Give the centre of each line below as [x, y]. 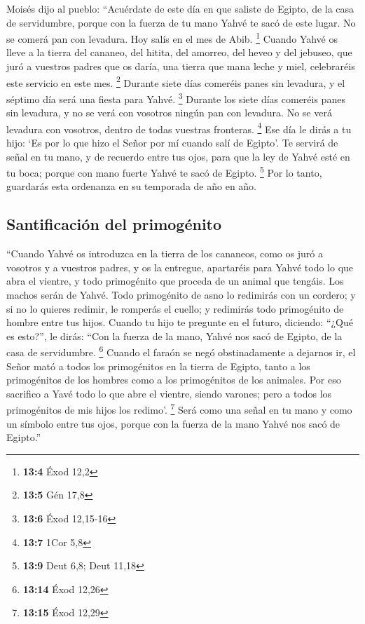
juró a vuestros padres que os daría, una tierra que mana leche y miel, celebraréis [181, 66]
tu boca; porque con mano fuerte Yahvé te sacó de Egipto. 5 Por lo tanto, [164, 171]
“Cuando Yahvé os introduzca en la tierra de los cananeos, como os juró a [165, 253]
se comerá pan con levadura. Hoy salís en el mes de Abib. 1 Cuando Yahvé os [172, 38]
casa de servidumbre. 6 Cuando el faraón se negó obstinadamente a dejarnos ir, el [181, 351]
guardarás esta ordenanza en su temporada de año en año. [131, 186]
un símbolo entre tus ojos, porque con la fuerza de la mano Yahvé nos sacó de [173, 423]
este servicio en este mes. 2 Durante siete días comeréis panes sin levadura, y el [176, 81]
